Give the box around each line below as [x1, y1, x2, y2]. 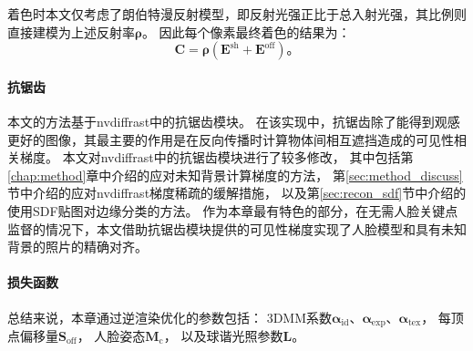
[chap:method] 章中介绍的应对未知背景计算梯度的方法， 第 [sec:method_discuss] [7, 165, 463, 184]
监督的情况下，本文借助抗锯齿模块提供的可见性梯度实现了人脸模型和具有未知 [7, 219, 467, 238]
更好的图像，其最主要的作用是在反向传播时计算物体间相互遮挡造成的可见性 [7, 129, 454, 149]
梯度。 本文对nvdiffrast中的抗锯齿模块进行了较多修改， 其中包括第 [19, 148, 414, 167]
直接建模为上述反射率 [7, 22, 135, 41]
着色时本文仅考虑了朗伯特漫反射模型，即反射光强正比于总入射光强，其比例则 [7, 5, 467, 23]
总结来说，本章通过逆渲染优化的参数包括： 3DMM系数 [7, 307, 333, 326]
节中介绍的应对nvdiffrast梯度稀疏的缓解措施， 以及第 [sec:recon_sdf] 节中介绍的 [7, 183, 467, 202]
